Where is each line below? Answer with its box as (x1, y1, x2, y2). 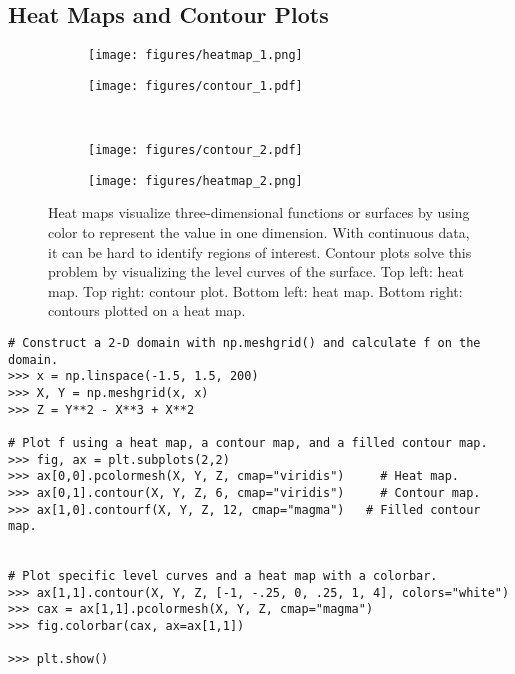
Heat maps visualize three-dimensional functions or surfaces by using (48, 202, 470, 223)
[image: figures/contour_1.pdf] (88, 78, 303, 93)
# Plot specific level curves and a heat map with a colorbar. (8, 569, 438, 584)
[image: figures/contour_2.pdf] (88, 143, 303, 158)
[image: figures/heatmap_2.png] (88, 173, 303, 188)
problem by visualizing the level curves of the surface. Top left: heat (48, 261, 465, 282)
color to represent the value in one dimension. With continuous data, (48, 222, 470, 243)
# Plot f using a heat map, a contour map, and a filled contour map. (8, 435, 488, 450)
